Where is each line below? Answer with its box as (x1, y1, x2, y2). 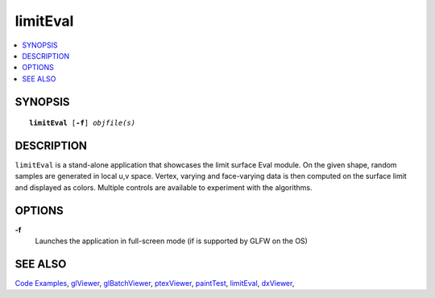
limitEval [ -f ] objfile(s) (29, 118, 136, 128)
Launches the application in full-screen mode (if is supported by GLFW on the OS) (35, 236, 308, 246)
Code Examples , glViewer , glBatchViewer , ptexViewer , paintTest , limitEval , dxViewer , (14, 279, 295, 288)
